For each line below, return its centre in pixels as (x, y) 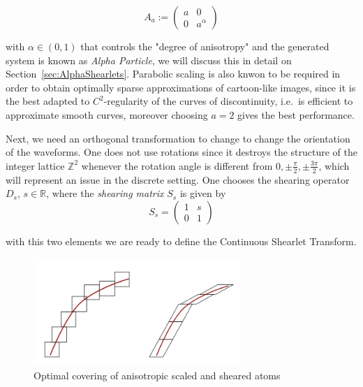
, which (334, 165)
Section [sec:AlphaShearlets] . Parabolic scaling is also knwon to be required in (173, 74)
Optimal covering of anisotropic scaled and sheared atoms (157, 375)
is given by (203, 193)
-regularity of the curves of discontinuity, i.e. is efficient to (228, 101)
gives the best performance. (296, 114)
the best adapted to (48, 101)
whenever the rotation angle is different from (177, 165)
